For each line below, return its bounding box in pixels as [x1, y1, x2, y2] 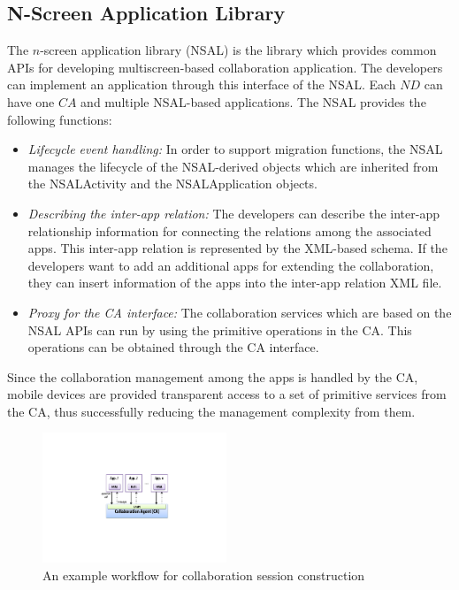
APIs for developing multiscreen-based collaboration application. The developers [7, 57, 443, 76]
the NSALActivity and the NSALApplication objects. [27, 174, 317, 193]
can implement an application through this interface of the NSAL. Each [7, 75, 396, 94]
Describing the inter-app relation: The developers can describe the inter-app [27, 203, 440, 222]
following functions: [7, 110, 112, 128]
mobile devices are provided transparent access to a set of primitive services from [7, 385, 447, 403]
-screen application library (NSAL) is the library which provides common [40, 41, 437, 59]
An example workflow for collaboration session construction [42, 565, 365, 584]
